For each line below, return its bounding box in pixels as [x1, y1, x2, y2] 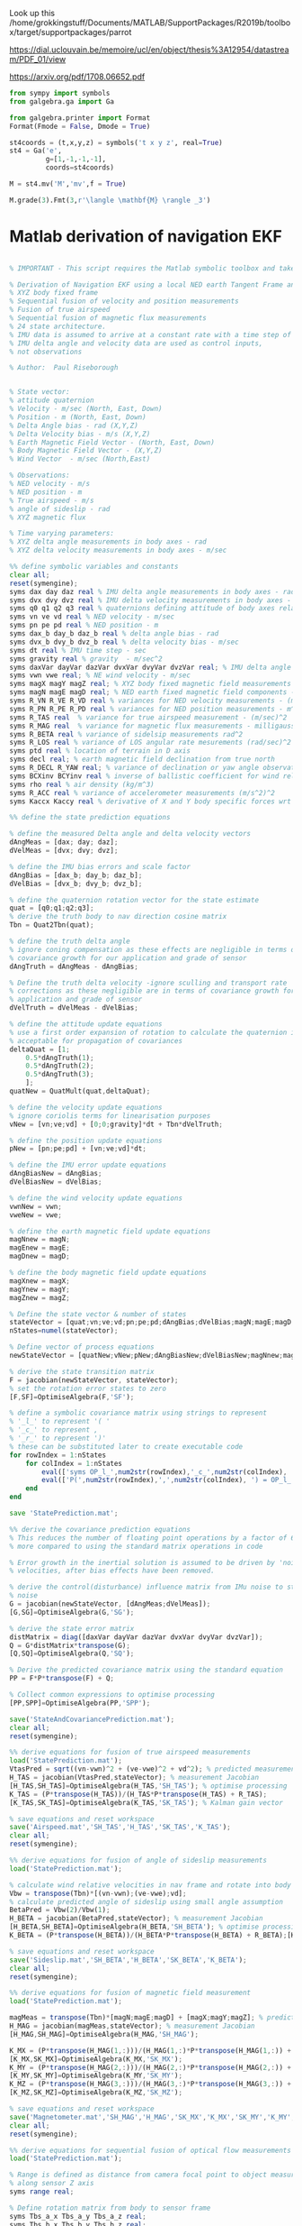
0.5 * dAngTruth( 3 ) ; [25, 1070, 94, 1079]
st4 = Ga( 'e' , [9, 146, 63, 156]
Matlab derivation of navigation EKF [9, 225, 283, 246]
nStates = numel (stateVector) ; [9, 1326, 119, 1335]
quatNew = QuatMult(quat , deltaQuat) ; [9, 1086, 151, 1096]
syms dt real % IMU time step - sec [9, 646, 147, 655]
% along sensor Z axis [9, 2179, 94, 2188]
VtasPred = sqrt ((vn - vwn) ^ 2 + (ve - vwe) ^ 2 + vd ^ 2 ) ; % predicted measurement [9, 1764, 299, 1774]
